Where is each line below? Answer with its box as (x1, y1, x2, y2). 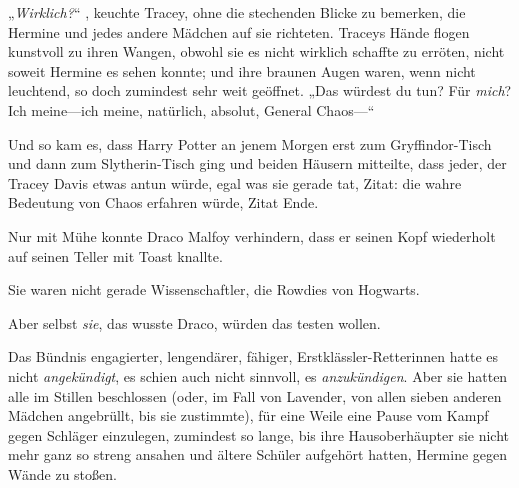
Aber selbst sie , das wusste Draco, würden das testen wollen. (8, 312, 381, 333)
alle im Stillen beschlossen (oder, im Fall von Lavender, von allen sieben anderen (8, 385, 502, 406)
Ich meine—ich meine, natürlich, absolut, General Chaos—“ (8, 99, 375, 120)
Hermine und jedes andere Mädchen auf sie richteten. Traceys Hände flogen (8, 21, 470, 42)
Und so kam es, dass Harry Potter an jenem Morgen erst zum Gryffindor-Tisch (8, 133, 492, 154)
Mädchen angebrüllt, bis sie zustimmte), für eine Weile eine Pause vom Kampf (8, 405, 489, 426)
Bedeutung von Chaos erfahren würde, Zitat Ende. (8, 192, 319, 213)
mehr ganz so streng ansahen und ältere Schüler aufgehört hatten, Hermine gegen (8, 444, 508, 465)
